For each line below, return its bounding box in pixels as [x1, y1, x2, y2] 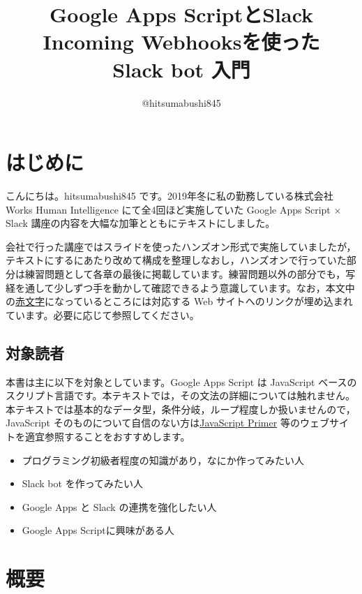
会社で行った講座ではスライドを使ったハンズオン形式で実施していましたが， [6, 239, 356, 253]
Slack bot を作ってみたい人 [22, 476, 143, 491]
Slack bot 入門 [112, 54, 250, 83]
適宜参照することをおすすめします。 [24, 429, 190, 443]
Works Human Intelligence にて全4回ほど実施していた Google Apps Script [6, 202, 331, 216]
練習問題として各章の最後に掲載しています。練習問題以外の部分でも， [24, 267, 346, 281]
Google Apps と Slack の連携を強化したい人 [22, 499, 217, 514]
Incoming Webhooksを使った [43, 27, 320, 56]
